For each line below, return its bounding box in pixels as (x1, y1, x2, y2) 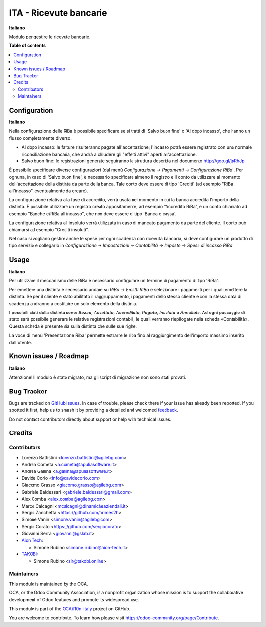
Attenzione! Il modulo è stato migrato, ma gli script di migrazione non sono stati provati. (9, 374, 187, 380)
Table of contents (9, 42, 46, 49)
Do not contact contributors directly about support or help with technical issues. (9, 416, 172, 422)
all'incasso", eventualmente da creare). (9, 188, 88, 194)
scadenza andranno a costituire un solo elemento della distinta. (9, 300, 138, 306)
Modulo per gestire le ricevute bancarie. (9, 34, 91, 39)
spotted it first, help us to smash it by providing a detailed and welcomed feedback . (9, 407, 178, 413)
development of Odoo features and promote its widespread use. (9, 596, 139, 602)
